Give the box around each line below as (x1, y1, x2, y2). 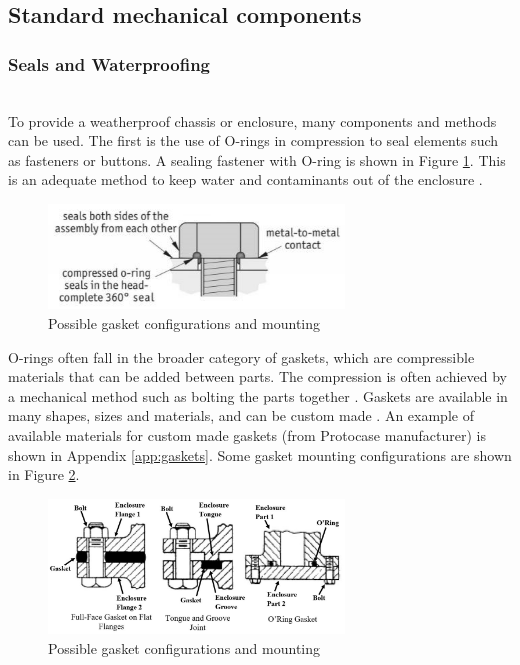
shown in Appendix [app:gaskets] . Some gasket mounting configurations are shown (8, 444, 512, 465)
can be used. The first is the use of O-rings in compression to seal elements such (8, 130, 499, 151)
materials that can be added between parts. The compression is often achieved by (8, 366, 508, 387)
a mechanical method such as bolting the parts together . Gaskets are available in (8, 385, 508, 406)
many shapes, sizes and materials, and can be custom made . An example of (8, 405, 474, 426)
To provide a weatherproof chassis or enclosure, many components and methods (8, 110, 497, 131)
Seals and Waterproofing (8, 51, 211, 76)
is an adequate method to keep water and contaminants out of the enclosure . (8, 169, 483, 190)
